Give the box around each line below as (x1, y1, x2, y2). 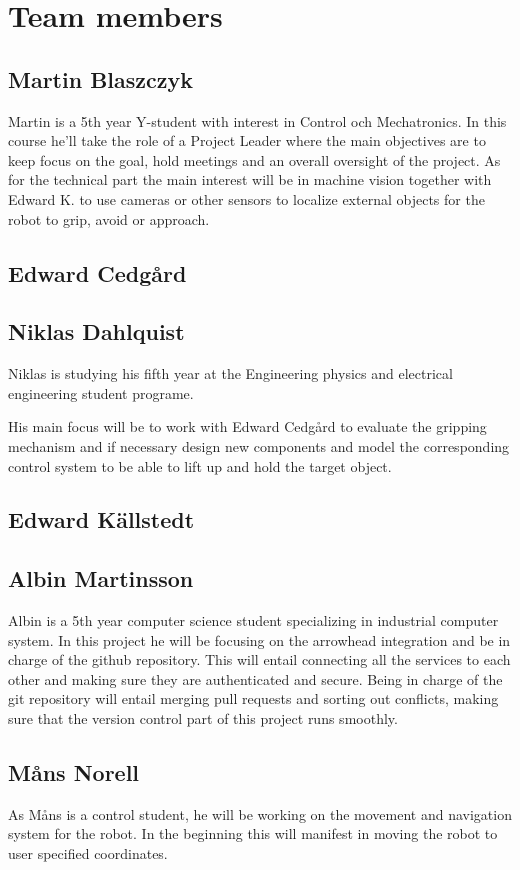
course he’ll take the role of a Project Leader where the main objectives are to (8, 130, 486, 151)
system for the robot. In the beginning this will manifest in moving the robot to (8, 823, 498, 844)
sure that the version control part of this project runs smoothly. (8, 708, 398, 729)
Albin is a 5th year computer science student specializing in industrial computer (8, 610, 499, 631)
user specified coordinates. (8, 843, 168, 864)
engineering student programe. (8, 382, 194, 403)
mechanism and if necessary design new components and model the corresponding (8, 435, 510, 456)
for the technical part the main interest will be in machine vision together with (8, 169, 492, 190)
